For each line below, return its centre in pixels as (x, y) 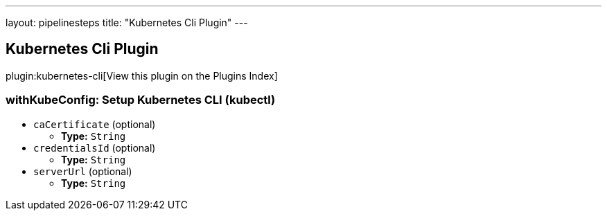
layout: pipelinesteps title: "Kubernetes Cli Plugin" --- (127, 22)
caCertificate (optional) (95, 124)
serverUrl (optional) (83, 171)
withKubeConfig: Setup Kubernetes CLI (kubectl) (141, 100)
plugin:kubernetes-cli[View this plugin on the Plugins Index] (142, 75)
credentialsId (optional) (95, 147)
